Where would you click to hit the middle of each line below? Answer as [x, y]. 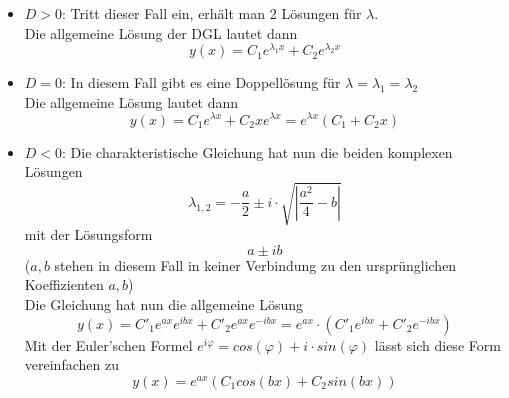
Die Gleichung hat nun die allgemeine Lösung [164, 304]
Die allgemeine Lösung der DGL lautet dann [161, 32]
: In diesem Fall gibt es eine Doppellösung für [201, 82]
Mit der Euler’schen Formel [108, 344]
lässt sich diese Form [437, 344]
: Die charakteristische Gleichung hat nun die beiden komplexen [257, 151]
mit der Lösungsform [88, 234]
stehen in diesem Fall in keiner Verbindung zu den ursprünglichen [255, 264]
